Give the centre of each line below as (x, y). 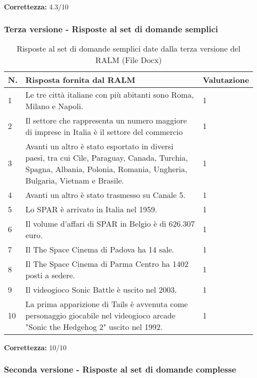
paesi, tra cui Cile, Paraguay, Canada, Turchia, (107, 157)
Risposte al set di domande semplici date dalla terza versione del (128, 48)
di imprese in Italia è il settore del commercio (104, 131)
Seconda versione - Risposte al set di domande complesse (120, 369)
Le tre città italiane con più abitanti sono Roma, (110, 94)
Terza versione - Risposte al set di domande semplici (111, 29)
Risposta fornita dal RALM (80, 79)
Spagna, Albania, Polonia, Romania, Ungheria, (106, 169)
